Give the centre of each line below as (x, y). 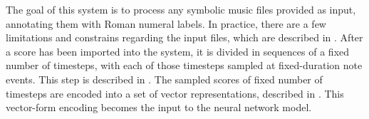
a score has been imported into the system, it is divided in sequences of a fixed (178, 51)
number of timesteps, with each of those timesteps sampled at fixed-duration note (184, 65)
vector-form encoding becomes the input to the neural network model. (159, 107)
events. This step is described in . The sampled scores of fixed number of (164, 79)
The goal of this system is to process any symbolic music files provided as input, (181, 9)
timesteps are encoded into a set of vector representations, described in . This (175, 93)
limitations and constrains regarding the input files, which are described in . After (184, 37)
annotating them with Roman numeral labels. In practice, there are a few (166, 23)
